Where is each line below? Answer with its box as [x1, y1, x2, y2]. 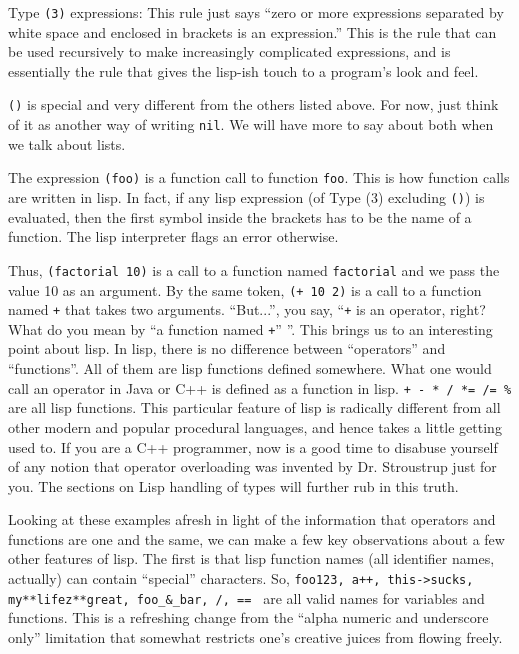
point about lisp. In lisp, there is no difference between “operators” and [8, 338, 446, 359]
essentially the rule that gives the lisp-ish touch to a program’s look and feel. [8, 60, 479, 81]
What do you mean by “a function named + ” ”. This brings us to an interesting [8, 318, 493, 339]
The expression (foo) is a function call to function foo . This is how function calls [8, 167, 510, 188]
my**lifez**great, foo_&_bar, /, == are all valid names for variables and [8, 587, 485, 608]
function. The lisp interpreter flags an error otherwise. [8, 226, 339, 247]
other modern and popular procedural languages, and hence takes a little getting [8, 416, 502, 437]
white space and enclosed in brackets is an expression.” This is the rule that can [8, 21, 497, 42]
